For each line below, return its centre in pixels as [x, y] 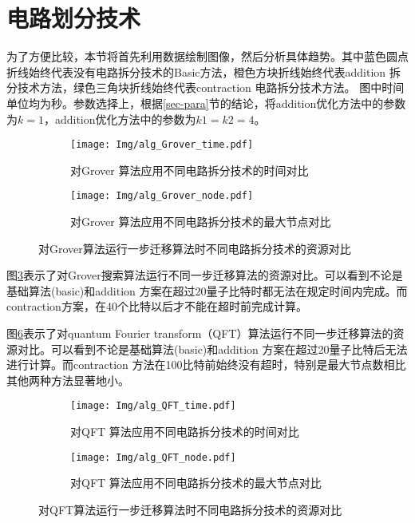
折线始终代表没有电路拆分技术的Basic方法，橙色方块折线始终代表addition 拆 [204, 71]
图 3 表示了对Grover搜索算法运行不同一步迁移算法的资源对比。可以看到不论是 [205, 275]
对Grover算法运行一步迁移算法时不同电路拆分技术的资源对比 [195, 248]
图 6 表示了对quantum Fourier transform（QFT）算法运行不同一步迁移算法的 [200, 333]
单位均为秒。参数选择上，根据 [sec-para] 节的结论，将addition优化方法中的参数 [206, 103]
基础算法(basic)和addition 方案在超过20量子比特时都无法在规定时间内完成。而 [207, 290]
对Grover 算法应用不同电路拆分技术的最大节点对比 [201, 221]
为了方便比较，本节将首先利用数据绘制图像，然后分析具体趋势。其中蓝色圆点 [207, 56]
